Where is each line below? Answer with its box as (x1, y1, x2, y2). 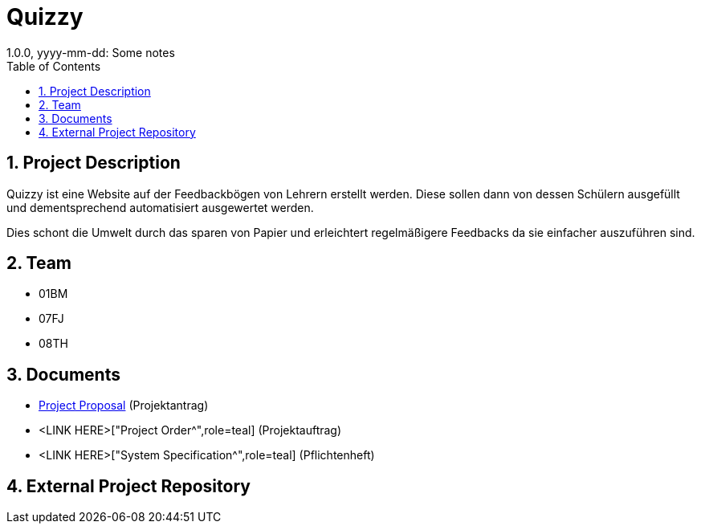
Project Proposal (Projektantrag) (39, 398, 209, 413)
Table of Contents (6, 59, 101, 73)
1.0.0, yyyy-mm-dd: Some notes (6, 45, 175, 59)
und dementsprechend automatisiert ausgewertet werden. (6, 200, 314, 214)
